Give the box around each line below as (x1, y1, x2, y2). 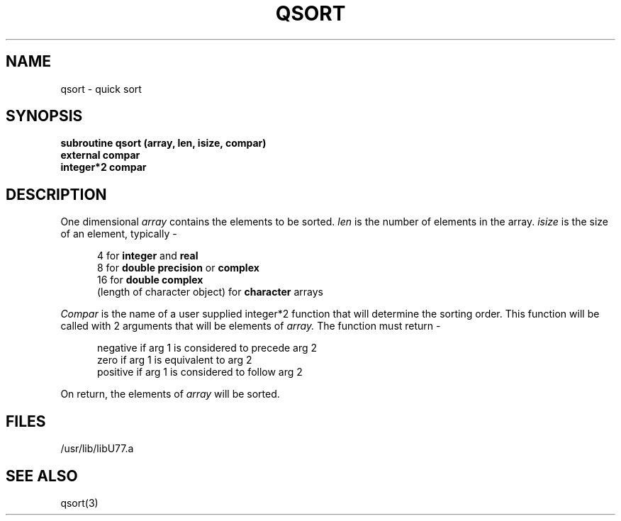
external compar (60, 149, 140, 162)
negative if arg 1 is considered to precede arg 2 (97, 342, 318, 354)
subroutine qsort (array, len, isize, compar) (60, 137, 267, 150)
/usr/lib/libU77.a (60, 442, 134, 455)
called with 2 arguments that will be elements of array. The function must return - (60, 320, 441, 332)
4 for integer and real (97, 250, 198, 262)
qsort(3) (60, 496, 99, 509)
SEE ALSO (6, 466, 78, 485)
